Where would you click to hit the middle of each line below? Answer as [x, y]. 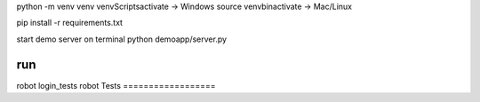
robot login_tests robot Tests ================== [116, 85]
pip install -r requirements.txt [70, 23]
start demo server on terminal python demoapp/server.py [121, 39]
